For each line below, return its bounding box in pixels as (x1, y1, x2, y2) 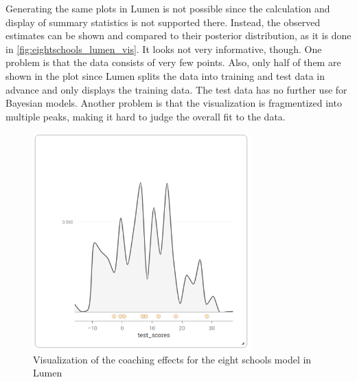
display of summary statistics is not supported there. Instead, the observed (5, 14, 321, 29)
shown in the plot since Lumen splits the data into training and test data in (5, 68, 325, 83)
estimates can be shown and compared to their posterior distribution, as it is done (5, 28, 352, 43)
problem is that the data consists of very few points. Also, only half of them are (5, 55, 341, 70)
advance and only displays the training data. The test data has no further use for (5, 82, 347, 96)
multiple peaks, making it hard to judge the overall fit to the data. (5, 109, 286, 123)
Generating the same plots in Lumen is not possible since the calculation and (5, 1, 330, 15)
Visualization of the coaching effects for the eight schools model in (33, 352, 312, 366)
